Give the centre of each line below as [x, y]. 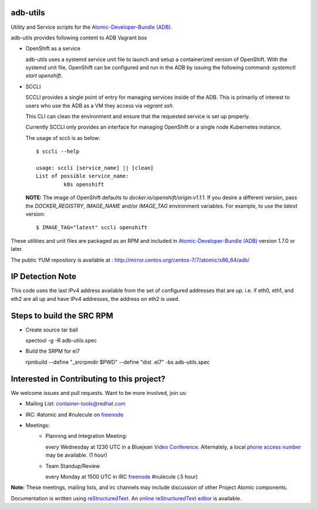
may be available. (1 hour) [77, 455]
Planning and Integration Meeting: [86, 436]
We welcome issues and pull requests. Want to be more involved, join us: [99, 393]
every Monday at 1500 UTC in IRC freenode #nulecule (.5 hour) [122, 477]
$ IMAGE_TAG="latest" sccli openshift [92, 227]
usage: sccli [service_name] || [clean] [95, 168]
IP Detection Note [43, 277]
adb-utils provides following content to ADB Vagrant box [79, 38]
